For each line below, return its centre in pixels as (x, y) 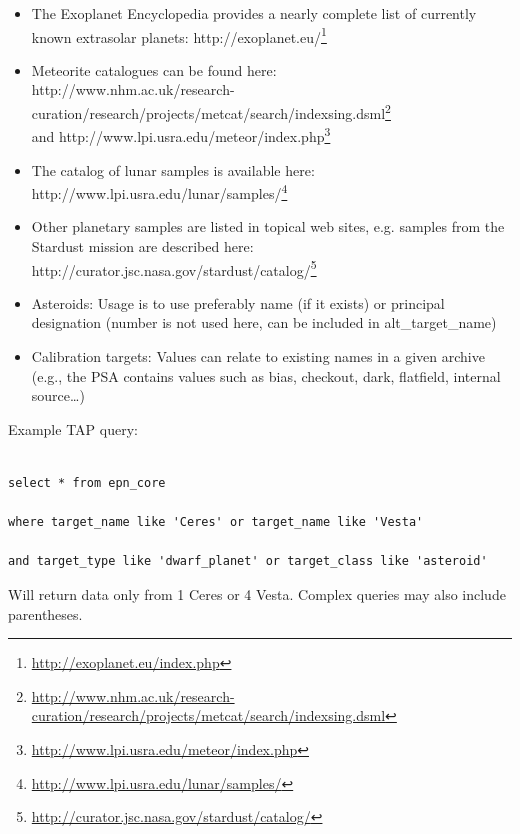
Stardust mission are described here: (142, 245)
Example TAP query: (73, 428)
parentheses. (45, 613)
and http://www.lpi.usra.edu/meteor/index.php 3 (181, 134)
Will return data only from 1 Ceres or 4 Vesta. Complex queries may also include (257, 593)
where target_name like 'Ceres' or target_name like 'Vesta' (216, 522)
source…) (58, 395)
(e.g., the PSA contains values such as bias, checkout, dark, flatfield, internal (266, 375)
